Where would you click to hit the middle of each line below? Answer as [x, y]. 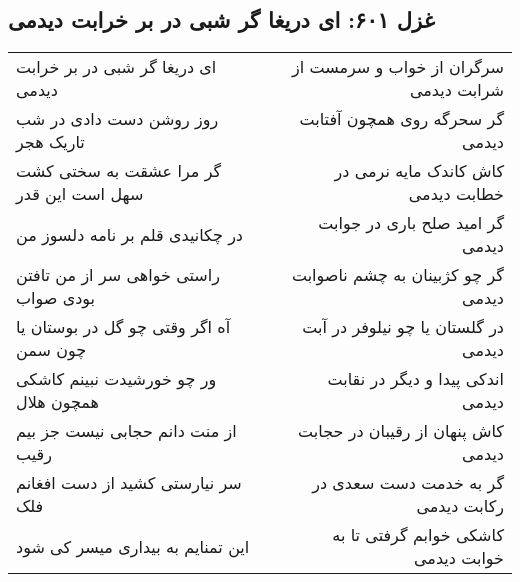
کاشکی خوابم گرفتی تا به [418, 535]
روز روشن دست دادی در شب [117, 119]
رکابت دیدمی [460, 506]
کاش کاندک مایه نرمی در [419, 171]
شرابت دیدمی [456, 90]
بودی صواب [56, 298]
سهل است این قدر [80, 194]
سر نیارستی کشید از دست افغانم [129, 483]
